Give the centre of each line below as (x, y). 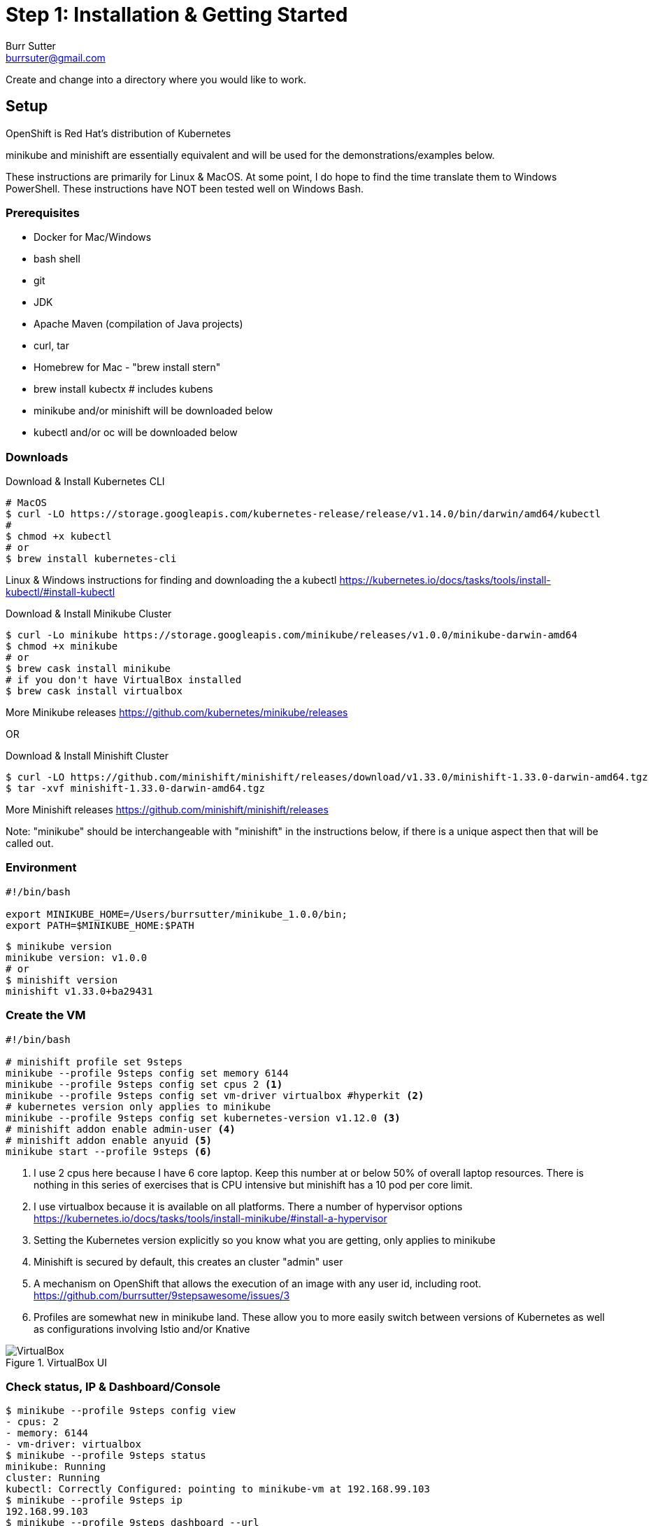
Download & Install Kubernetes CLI (85, 482)
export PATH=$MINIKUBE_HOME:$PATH (100, 925)
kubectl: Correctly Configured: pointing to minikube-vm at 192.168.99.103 (218, 1489)
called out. (30, 843)
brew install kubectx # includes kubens (123, 389)
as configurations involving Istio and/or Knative (142, 1329)
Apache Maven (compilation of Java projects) (138, 324)
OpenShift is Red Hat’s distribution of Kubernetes (119, 133)
